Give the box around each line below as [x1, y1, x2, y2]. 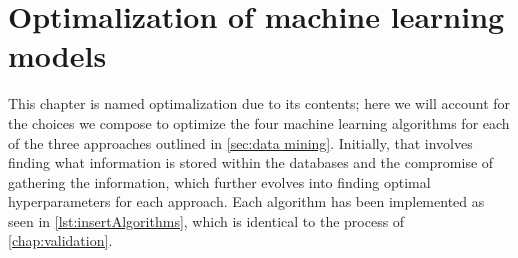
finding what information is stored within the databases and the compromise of [8, 152, 494, 173]
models [8, 35, 107, 76]
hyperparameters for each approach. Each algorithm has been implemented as [8, 191, 485, 212]
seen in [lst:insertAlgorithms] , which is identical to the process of [8, 210, 405, 231]
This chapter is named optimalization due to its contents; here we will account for [8, 93, 511, 114]
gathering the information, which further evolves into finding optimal [8, 171, 431, 192]
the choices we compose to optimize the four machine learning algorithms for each [8, 112, 510, 133]
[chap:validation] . [8, 230, 113, 251]
